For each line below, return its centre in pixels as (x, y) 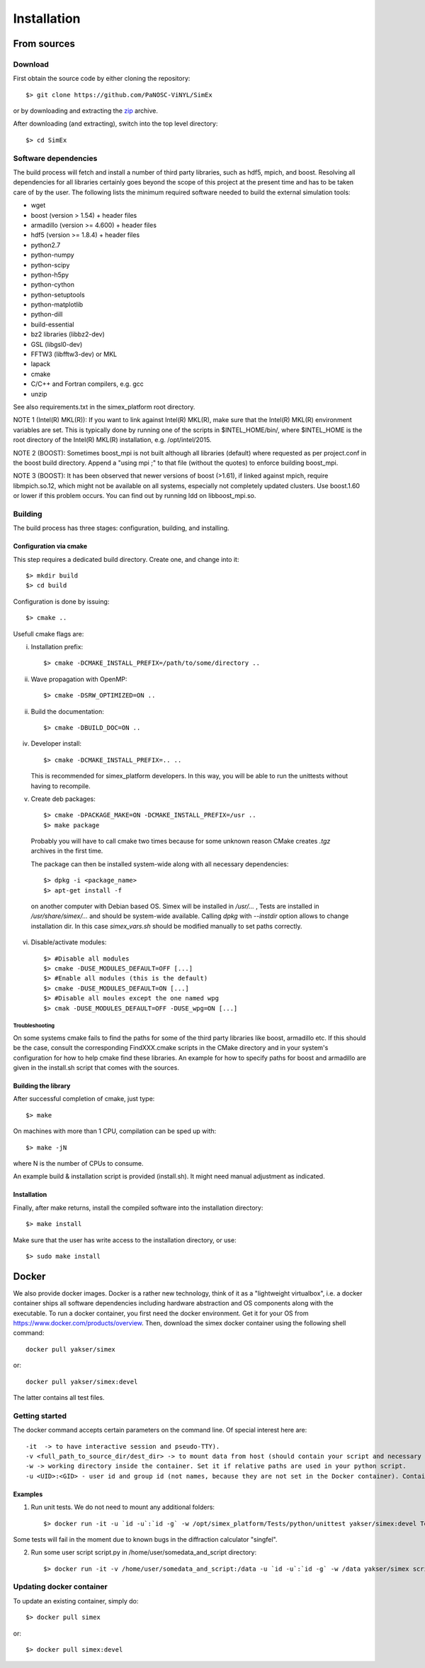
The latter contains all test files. (59, 1398)
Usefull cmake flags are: (49, 634)
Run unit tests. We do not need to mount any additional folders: (123, 1507)
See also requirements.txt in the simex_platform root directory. (104, 407)
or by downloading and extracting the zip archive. (86, 111)
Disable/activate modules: (69, 942)
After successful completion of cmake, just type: (84, 1099)
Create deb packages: (63, 799)
